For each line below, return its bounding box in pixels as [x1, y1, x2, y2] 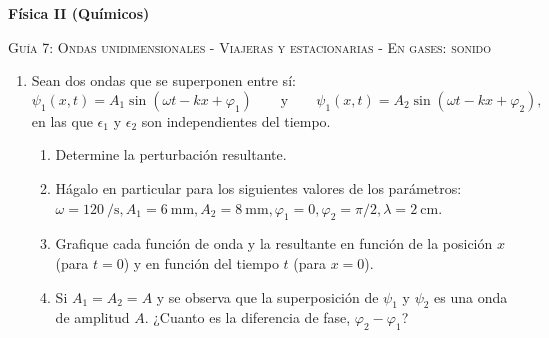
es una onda [434, 286, 508, 307]
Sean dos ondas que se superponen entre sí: [31, 70, 296, 91]
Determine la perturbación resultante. [55, 144, 287, 165]
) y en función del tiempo [123, 252, 279, 273]
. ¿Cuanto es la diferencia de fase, [144, 307, 351, 328]
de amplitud [55, 307, 130, 328]
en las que [31, 110, 93, 131]
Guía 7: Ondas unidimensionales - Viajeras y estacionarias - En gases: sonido [8, 36, 491, 57]
